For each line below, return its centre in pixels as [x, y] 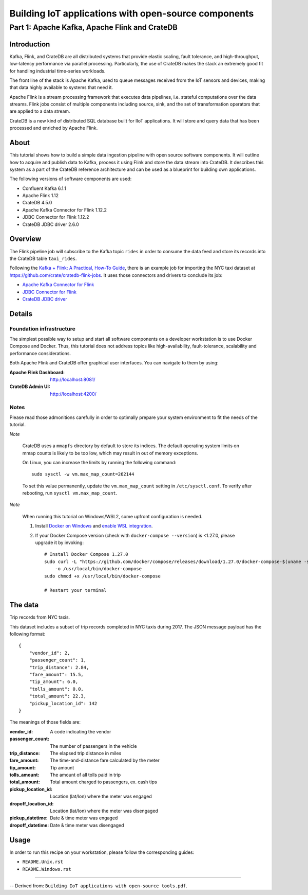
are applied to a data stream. [40, 111]
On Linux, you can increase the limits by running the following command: [99, 462]
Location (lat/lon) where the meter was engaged [101, 796]
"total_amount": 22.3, [58, 696]
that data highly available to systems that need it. [61, 87]
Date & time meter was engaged [84, 818]
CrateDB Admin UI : [30, 387]
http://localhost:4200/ [73, 394]
